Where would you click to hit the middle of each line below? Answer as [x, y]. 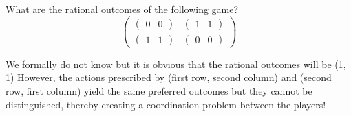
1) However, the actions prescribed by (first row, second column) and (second [169, 77]
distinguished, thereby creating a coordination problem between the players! [166, 104]
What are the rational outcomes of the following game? [122, 9]
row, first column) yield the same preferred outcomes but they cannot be [159, 90]
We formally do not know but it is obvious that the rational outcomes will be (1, [176, 63]
